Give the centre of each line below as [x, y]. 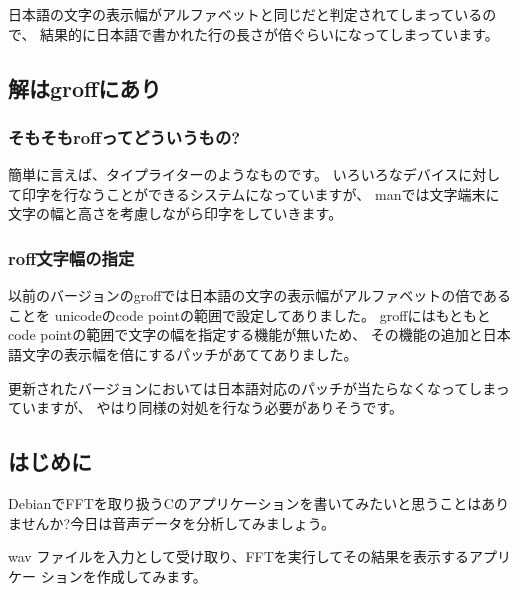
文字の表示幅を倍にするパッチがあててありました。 [189, 353]
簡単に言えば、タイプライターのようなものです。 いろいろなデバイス [233, 174]
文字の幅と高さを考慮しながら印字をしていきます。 [175, 213]
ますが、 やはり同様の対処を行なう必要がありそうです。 [219, 407]
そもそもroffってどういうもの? [124, 136]
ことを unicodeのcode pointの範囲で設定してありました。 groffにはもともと [249, 314]
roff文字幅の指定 [71, 257]
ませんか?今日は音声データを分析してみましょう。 [171, 522]
